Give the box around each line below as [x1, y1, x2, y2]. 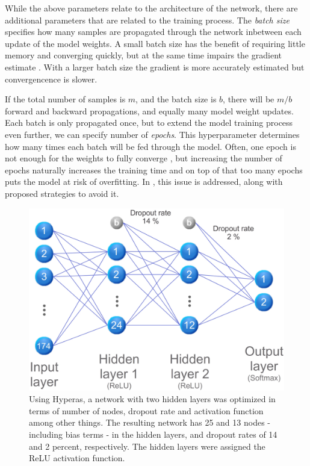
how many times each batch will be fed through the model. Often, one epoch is [5, 140, 296, 152]
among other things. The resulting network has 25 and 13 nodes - [29, 416, 270, 429]
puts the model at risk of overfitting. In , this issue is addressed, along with [5, 175, 283, 188]
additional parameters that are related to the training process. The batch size [5, 13, 290, 26]
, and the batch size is [135, 93, 217, 105]
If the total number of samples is [5, 93, 126, 105]
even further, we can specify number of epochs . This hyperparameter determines [5, 128, 300, 140]
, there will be [223, 93, 274, 105]
